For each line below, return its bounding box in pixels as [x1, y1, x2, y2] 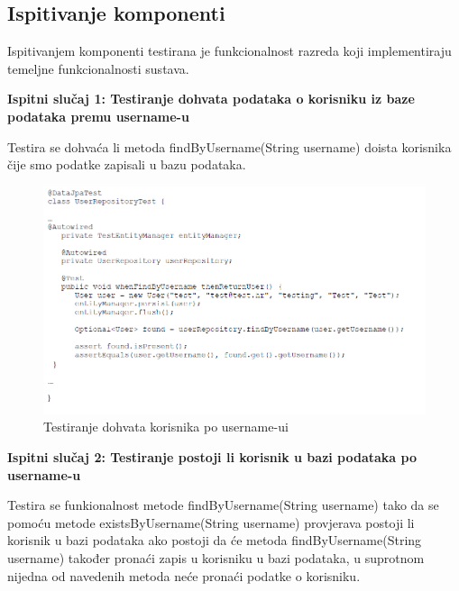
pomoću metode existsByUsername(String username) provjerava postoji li [7, 513, 415, 532]
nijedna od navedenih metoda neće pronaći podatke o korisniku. [7, 566, 361, 585]
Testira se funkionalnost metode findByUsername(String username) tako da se [7, 496, 439, 514]
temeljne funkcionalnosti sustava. [7, 59, 189, 77]
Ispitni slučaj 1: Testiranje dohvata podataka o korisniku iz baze [7, 89, 415, 108]
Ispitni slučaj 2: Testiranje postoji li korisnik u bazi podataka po [7, 447, 417, 466]
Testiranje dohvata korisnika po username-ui [43, 417, 289, 436]
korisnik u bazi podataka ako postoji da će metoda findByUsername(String [7, 531, 422, 550]
